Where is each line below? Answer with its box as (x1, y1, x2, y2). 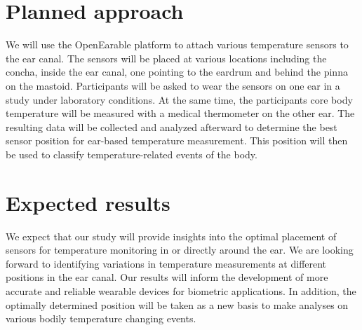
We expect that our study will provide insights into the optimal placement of (6, 228, 337, 243)
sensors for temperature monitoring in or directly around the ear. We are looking (6, 242, 354, 257)
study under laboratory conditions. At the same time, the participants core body (6, 92, 353, 106)
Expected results (6, 188, 170, 216)
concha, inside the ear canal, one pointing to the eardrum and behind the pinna (6, 64, 348, 79)
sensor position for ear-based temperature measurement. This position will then (6, 133, 348, 148)
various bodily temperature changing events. (6, 311, 196, 326)
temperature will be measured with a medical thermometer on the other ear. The (6, 106, 355, 121)
